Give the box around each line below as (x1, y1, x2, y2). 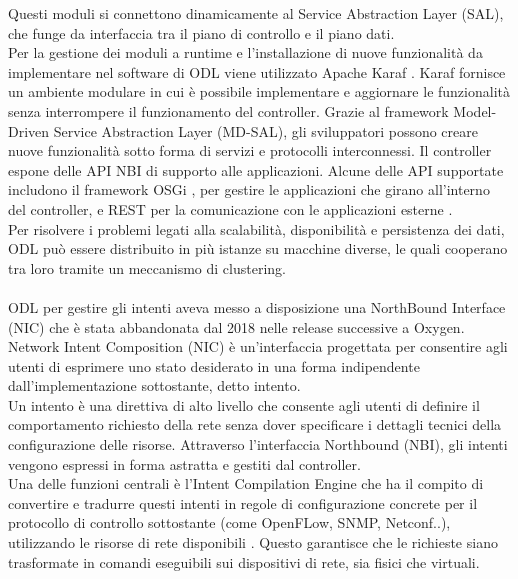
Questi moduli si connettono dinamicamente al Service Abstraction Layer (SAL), (8, 3, 504, 23)
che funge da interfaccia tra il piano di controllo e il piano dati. (8, 22, 395, 43)
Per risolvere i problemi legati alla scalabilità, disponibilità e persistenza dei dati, (8, 218, 505, 239)
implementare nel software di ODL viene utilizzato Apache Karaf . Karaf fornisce (8, 61, 506, 82)
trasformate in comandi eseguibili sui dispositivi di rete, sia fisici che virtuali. (8, 551, 480, 572)
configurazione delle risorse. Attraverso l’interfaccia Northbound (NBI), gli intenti (8, 434, 508, 455)
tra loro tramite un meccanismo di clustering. (8, 257, 286, 278)
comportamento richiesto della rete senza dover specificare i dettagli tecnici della (8, 414, 502, 435)
